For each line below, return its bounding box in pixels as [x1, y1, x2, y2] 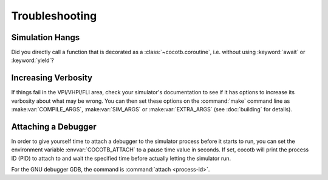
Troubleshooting [11, 9, 97, 22]
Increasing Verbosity [11, 73, 93, 83]
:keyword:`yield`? [11, 57, 54, 64]
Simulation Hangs [11, 32, 80, 43]
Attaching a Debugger [11, 122, 97, 132]
